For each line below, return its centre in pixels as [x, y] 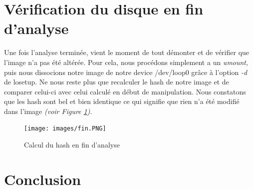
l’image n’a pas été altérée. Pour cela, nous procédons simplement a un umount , [126, 62]
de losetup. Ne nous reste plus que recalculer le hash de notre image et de [117, 82]
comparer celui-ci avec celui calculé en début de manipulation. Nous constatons [125, 91]
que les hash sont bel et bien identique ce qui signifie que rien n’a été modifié [122, 101]
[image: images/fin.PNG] [65, 129]
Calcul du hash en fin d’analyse [72, 145]
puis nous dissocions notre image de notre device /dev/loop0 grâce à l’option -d [126, 72]
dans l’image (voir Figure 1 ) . [48, 111]
